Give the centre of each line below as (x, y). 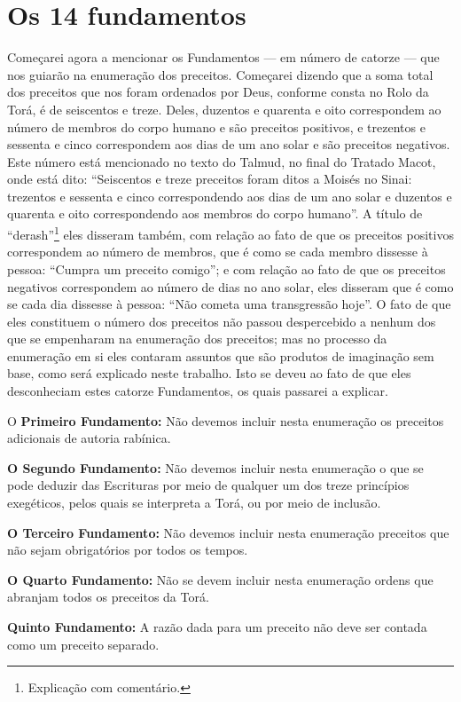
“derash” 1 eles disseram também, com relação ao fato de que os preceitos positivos (230, 233)
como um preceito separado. (83, 644)
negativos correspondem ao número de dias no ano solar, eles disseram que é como (230, 286)
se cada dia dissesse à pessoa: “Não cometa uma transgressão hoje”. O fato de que (229, 304)
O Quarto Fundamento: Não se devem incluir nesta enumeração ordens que (220, 579)
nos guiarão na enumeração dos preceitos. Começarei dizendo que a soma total (220, 74)
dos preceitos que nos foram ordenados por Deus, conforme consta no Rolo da (218, 92)
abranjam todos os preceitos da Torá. (108, 597)
